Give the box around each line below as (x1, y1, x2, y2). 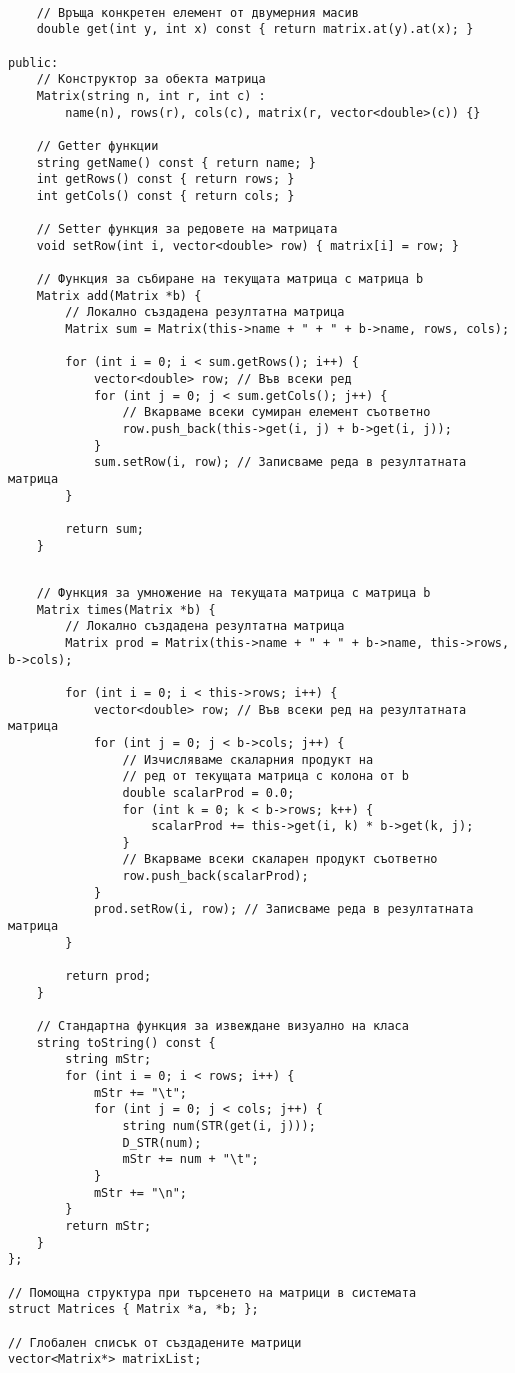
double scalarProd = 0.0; (122, 785, 295, 800)
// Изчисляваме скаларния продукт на (122, 752, 374, 767)
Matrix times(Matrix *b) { (36, 602, 216, 617)
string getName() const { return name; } (36, 155, 316, 170)
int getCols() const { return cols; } (36, 188, 295, 203)
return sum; (65, 522, 145, 536)
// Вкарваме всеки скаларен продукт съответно (122, 852, 438, 867)
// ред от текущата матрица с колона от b (122, 769, 409, 784)
